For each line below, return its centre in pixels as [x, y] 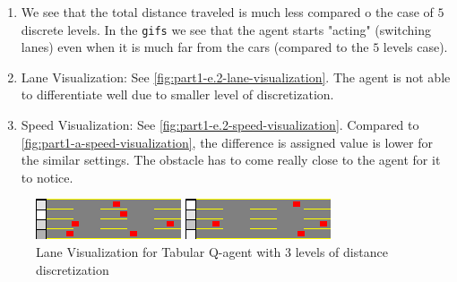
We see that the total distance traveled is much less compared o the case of [227, 12]
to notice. [47, 177]
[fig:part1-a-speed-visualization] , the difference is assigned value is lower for [227, 142]
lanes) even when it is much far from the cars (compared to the [195, 47]
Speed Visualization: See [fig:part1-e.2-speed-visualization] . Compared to [220, 125]
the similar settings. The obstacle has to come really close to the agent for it [231, 160]
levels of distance [341, 252]
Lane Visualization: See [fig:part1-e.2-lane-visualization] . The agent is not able [236, 77]
